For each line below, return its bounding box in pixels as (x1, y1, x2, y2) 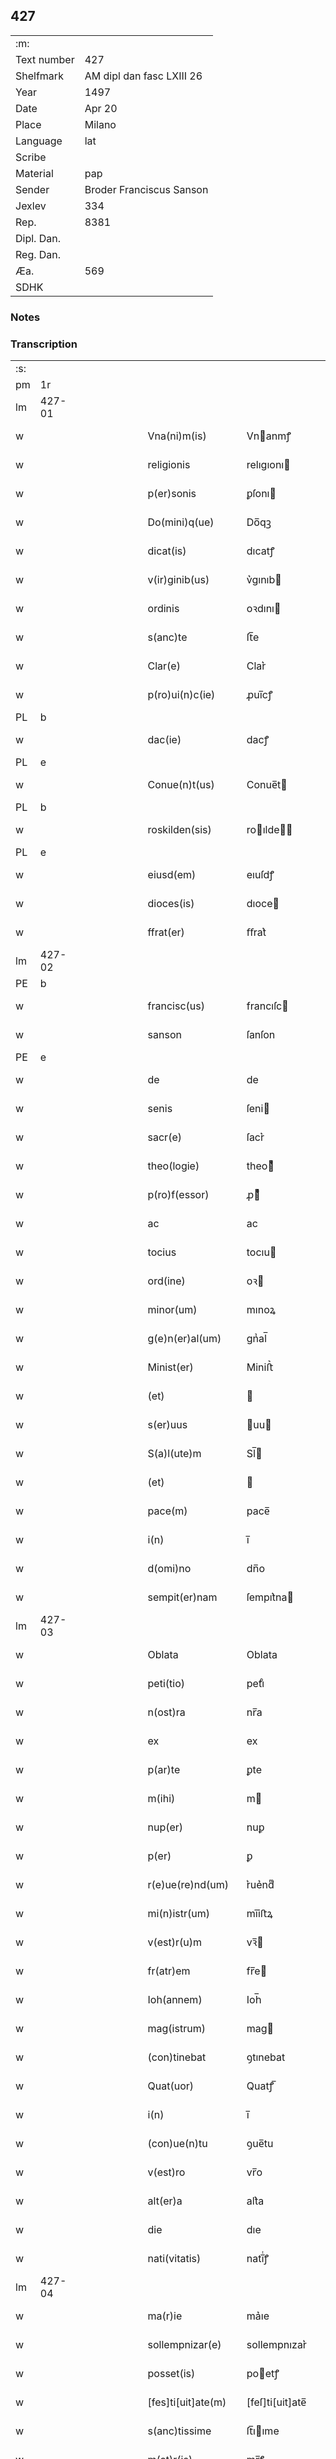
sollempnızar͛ (246, 2338, 307, 2352)
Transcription (10, 337, 78, 351)
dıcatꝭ (246, 544, 275, 558)
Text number (15, 52, 75, 66)
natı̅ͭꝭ (246, 2252, 270, 2266)
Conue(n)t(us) (147, 778, 215, 792)
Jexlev (15, 199, 47, 213)
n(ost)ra (147, 1705, 186, 1719)
